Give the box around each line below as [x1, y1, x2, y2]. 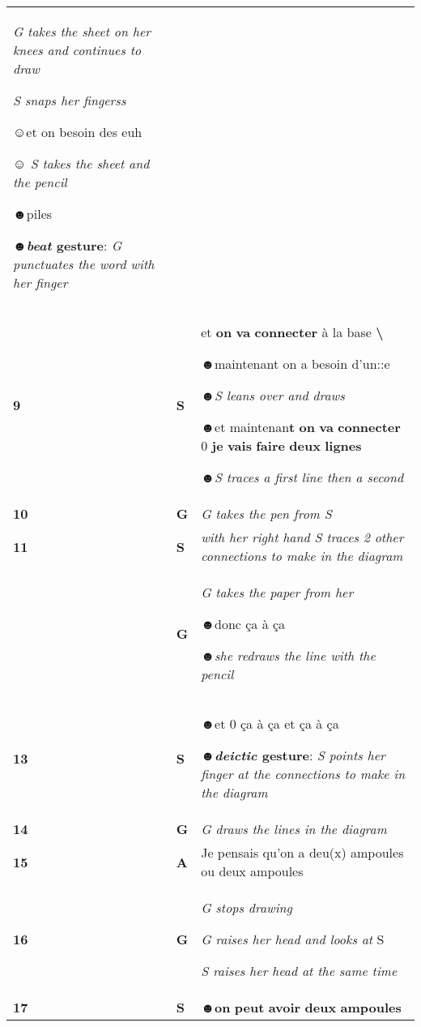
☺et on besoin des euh [13, 122, 142, 141]
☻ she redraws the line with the [201, 646, 376, 665]
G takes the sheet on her [13, 22, 151, 41]
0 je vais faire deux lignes [201, 436, 362, 455]
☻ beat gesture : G [13, 236, 122, 255]
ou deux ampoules [201, 862, 304, 880]
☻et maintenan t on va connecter [201, 417, 401, 436]
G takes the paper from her [201, 583, 354, 601]
